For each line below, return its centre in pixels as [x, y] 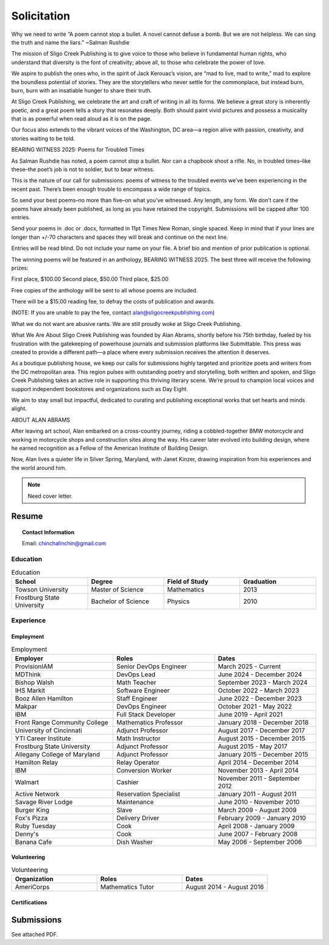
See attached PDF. [35, 934]
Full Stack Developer [146, 714]
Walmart [27, 782]
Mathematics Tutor [127, 887]
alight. [19, 409]
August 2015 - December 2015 [262, 738]
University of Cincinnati [48, 730]
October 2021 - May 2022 [255, 706]
